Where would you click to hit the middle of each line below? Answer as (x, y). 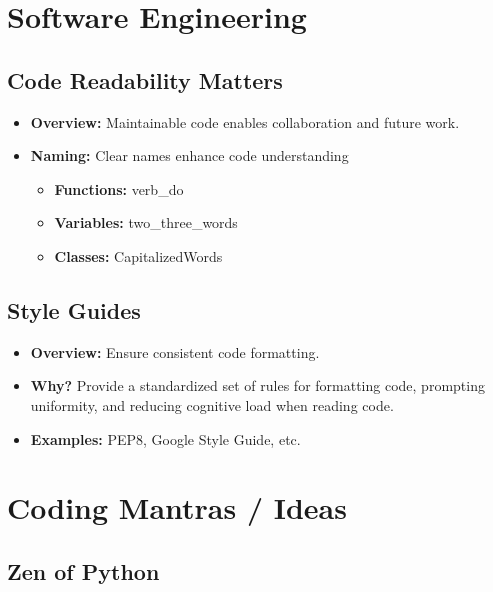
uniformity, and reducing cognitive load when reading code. (212, 404)
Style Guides (74, 309)
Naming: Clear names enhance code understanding (189, 155)
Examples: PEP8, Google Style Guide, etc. (165, 438)
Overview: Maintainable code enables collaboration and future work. (245, 121)
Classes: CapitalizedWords (138, 255)
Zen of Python (83, 570)
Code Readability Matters (145, 79)
